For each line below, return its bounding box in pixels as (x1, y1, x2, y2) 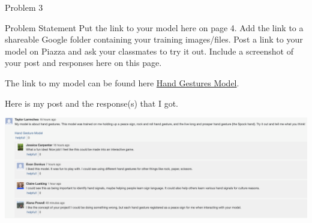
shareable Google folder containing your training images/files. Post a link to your (5, 33, 303, 46)
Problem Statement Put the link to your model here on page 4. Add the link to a (5, 21, 304, 34)
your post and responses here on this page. (5, 56, 162, 69)
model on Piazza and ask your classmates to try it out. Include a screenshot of (5, 44, 294, 57)
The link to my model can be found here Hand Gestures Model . (5, 76, 239, 89)
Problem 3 (5, 1, 43, 13)
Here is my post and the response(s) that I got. (5, 97, 178, 109)
